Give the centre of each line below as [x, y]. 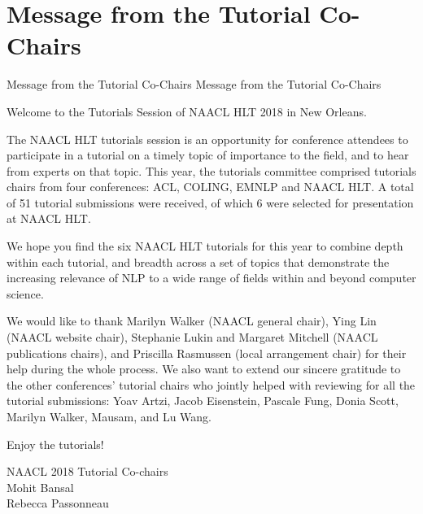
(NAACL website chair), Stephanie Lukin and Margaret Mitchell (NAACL [192, 337]
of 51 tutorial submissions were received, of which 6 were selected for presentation [210, 202]
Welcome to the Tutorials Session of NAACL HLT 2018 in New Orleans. [187, 111]
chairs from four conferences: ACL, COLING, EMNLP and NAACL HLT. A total [210, 187]
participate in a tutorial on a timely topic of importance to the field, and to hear [208, 155]
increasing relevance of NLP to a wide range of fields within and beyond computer [211, 278]
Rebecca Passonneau [58, 503]
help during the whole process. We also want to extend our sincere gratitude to [204, 369]
